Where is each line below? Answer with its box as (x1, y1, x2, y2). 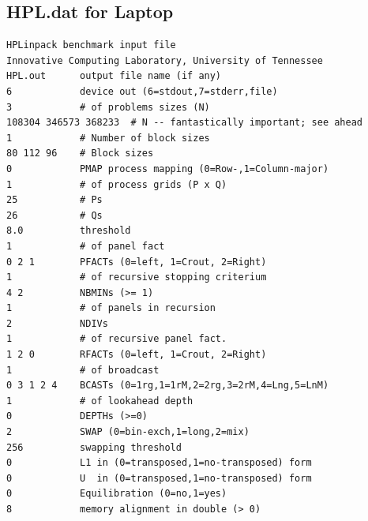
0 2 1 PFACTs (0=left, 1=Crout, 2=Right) (6, 256, 267, 268)
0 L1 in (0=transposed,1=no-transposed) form (6, 457, 312, 469)
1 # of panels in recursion (6, 302, 216, 314)
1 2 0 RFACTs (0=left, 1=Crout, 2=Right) (6, 349, 267, 361)
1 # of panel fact (6, 240, 165, 252)
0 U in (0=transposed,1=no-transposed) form (6, 472, 312, 484)
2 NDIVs (6, 317, 108, 329)
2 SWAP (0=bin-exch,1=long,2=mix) (6, 426, 250, 438)
